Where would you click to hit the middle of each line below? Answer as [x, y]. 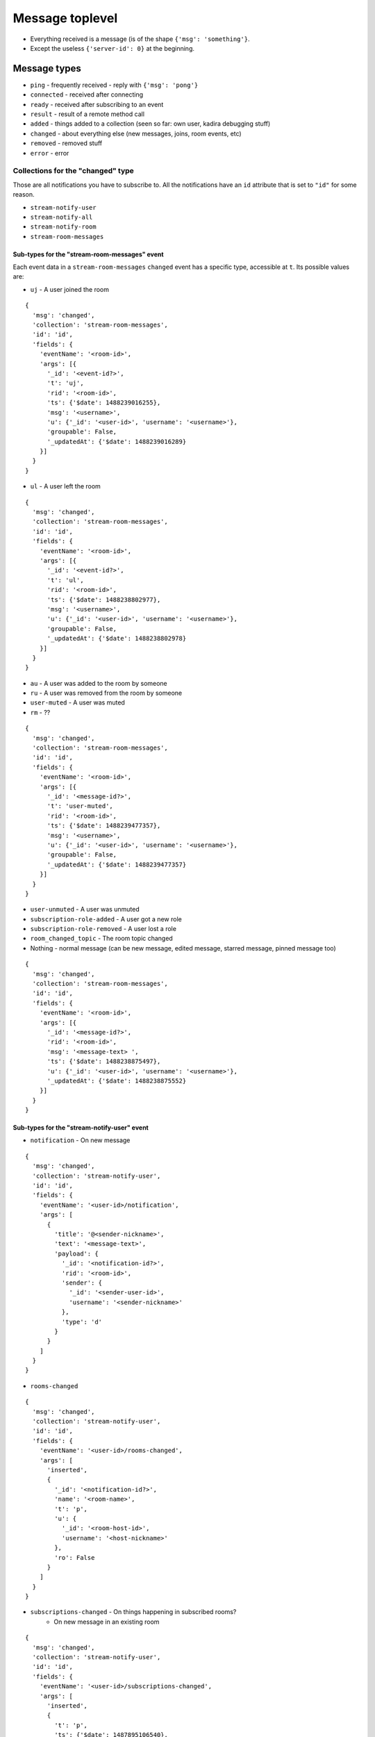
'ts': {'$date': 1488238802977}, [104, 600]
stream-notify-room [63, 227]
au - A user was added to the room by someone [99, 683]
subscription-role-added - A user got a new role [106, 919]
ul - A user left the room [65, 486]
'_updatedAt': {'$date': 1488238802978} [117, 639]
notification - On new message [80, 1140]
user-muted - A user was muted [77, 702]
